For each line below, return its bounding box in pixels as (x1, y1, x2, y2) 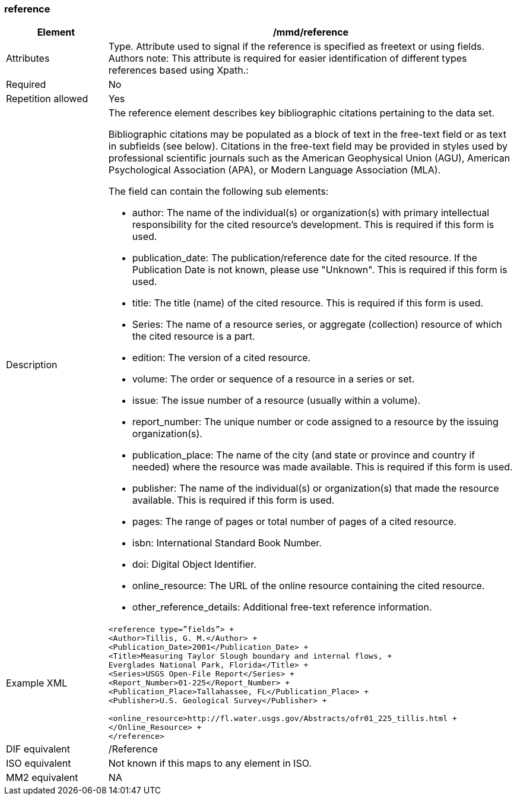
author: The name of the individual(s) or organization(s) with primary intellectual (132, 207, 490, 219)
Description (6, 359, 58, 371)
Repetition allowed (6, 93, 88, 105)
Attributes (6, 52, 50, 65)
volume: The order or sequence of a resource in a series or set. (132, 373, 415, 385)
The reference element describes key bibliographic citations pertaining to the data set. (108, 107, 494, 119)
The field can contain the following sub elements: (108, 185, 329, 198)
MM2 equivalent (6, 771, 78, 784)
